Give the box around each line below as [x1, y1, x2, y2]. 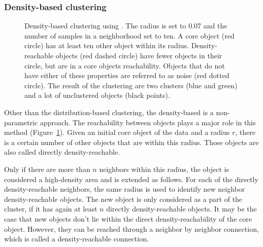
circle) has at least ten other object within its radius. [24, 40, 189, 51]
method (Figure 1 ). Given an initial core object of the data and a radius [4, 127, 230, 137]
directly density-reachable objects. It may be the [106, 203, 257, 214]
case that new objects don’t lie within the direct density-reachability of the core [4, 213, 252, 224]
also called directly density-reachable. [4, 147, 120, 157]
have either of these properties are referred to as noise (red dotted [24, 70, 229, 81]
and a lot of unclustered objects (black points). [24, 90, 170, 100]
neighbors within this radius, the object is [99, 163, 229, 174]
